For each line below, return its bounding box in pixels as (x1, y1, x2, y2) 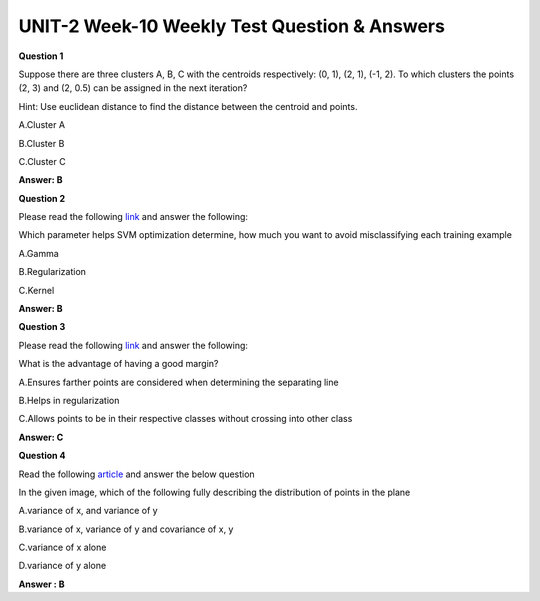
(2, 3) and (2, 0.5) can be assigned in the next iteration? (18, 82, 248, 94)
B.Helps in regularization (18, 394, 120, 406)
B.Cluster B (18, 137, 65, 149)
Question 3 (18, 321, 66, 333)
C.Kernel (18, 284, 55, 296)
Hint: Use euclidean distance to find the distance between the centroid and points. (18, 100, 358, 112)
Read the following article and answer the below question (18, 468, 255, 480)
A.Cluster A (18, 119, 65, 131)
